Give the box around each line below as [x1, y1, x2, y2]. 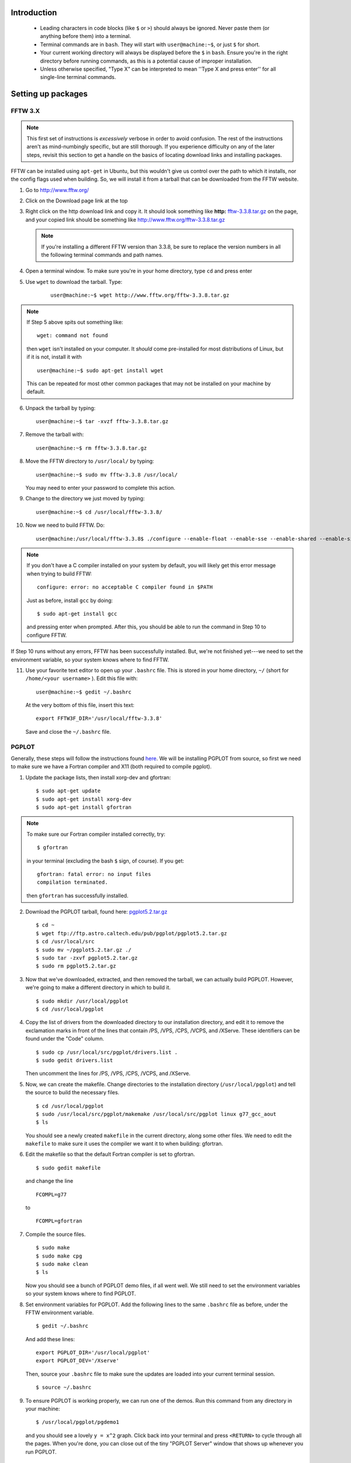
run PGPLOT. [25, 1448, 57, 1455]
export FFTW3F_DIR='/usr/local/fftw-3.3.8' [36, 715, 163, 722]
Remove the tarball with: [25, 431, 84, 438]
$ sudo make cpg [36, 1252, 82, 1259]
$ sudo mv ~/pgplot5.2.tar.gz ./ [36, 946, 132, 953]
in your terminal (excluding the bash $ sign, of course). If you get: [26, 857, 184, 864]
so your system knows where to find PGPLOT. [25, 1290, 136, 1297]
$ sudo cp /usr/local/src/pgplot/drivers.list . [36, 1049, 178, 1056]
